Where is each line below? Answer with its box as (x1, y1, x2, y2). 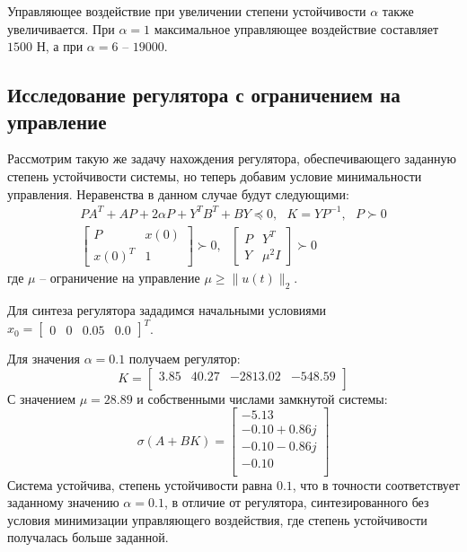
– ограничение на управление (40, 268, 200, 287)
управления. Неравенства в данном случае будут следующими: (7, 184, 349, 203)
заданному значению (7, 493, 119, 512)
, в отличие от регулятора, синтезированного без (163, 493, 429, 512)
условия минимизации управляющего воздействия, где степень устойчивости (7, 510, 427, 529)
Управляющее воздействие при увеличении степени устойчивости (7, 2, 366, 20)
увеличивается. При (7, 19, 115, 38)
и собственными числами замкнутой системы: (137, 389, 388, 407)
